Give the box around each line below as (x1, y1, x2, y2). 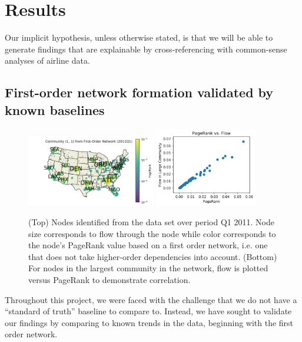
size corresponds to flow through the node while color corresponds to (28, 227, 276, 239)
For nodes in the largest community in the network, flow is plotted (28, 262, 268, 274)
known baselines (5, 100, 105, 119)
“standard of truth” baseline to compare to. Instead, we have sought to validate (5, 305, 292, 317)
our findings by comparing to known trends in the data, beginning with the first (5, 316, 294, 328)
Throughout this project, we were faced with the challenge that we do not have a (5, 293, 297, 305)
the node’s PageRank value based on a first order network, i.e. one (28, 239, 268, 251)
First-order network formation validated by (5, 83, 274, 101)
